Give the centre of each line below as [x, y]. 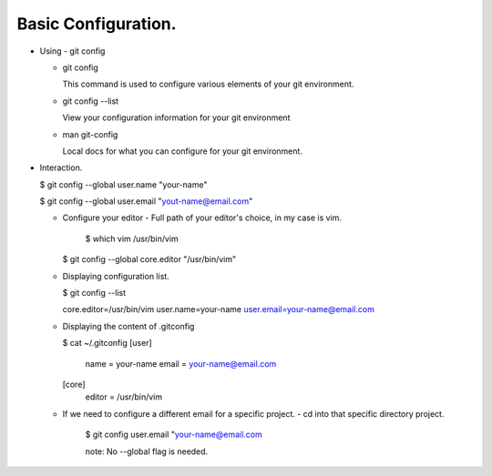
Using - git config [72, 51]
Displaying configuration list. [116, 276]
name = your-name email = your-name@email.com [181, 363]
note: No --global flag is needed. [147, 451]
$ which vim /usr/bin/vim [132, 238]
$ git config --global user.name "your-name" [123, 184]
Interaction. [61, 167]
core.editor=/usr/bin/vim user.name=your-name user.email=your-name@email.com [219, 309]
